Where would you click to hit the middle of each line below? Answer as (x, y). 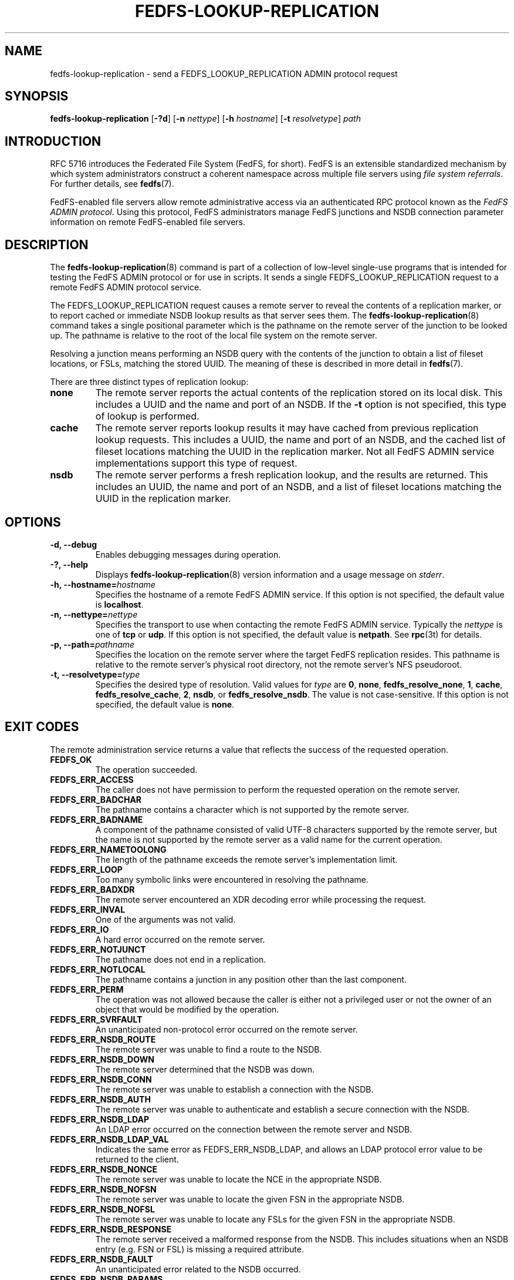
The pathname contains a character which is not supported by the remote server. (252, 809)
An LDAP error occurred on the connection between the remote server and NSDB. (254, 1129)
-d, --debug (73, 544)
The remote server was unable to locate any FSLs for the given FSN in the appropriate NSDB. (275, 1219)
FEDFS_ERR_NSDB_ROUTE (103, 1039)
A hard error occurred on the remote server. (180, 939)
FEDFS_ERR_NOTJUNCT (98, 949)
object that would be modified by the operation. (187, 1009)
